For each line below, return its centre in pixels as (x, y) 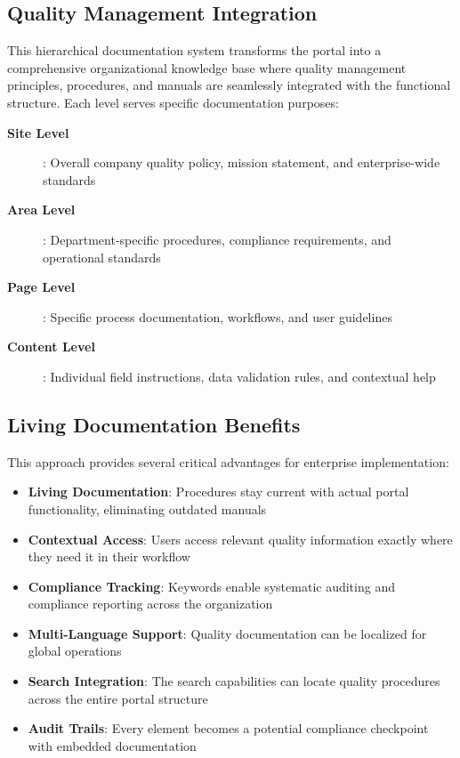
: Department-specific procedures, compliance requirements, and (217, 239)
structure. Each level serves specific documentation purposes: (173, 102)
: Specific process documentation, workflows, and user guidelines (218, 316)
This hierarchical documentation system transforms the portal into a (194, 50)
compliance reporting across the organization (150, 604)
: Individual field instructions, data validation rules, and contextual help (239, 376)
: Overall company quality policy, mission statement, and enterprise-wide (242, 162)
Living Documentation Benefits (154, 424)
